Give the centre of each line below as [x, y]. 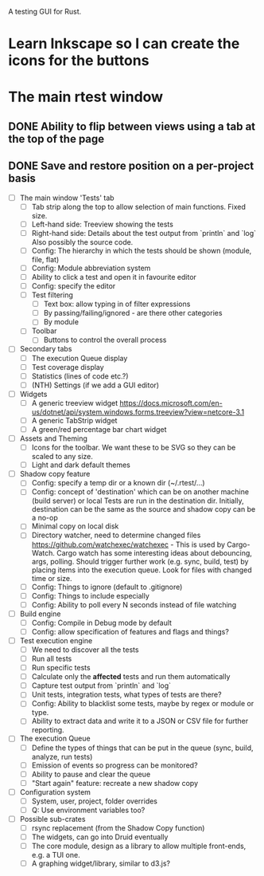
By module [61, 322]
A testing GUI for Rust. [45, 12]
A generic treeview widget [75, 403]
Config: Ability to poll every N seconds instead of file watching [134, 604]
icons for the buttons [79, 61]
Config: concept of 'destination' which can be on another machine [140, 492]
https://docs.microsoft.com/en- [171, 403]
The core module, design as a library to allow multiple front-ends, [139, 846]
